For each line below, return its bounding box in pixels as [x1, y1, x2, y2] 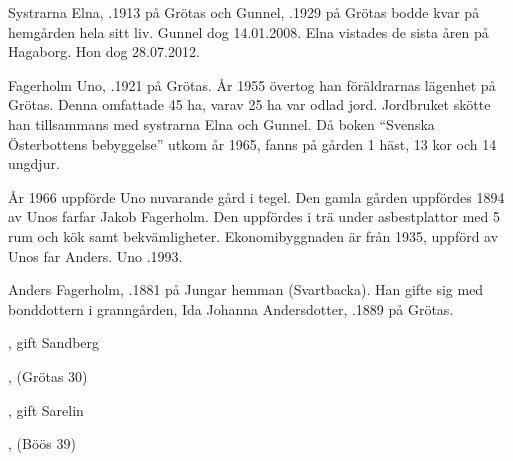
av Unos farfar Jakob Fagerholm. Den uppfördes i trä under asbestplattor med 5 [8, 206, 500, 227]
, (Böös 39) [8, 433, 76, 454]
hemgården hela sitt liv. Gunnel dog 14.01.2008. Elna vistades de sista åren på [8, 21, 489, 42]
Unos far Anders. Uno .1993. [8, 245, 183, 266]
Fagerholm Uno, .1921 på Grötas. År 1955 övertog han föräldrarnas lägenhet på [8, 74, 496, 95]
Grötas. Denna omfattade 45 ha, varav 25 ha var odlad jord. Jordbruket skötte [8, 94, 491, 115]
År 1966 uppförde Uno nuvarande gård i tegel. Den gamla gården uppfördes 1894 [8, 186, 505, 207]
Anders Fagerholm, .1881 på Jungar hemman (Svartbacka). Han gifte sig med [8, 279, 484, 300]
